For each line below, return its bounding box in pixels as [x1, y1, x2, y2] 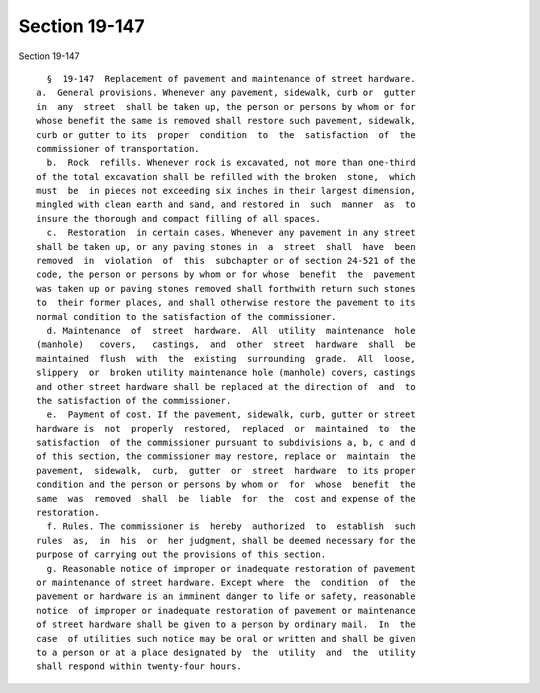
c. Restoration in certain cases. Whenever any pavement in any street [46, 227, 416, 239]
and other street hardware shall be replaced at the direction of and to [36, 381, 416, 392]
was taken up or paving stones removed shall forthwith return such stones [36, 283, 416, 294]
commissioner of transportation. [36, 143, 200, 154]
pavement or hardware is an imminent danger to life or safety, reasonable [36, 591, 416, 602]
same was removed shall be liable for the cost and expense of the [36, 493, 416, 504]
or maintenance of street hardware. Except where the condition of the [36, 577, 416, 588]
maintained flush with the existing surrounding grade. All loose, [36, 353, 416, 364]
